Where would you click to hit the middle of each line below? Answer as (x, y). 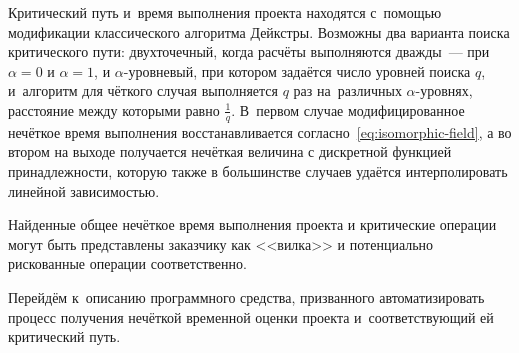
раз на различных (347, 90)
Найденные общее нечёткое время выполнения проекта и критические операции (252, 224)
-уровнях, (444, 90)
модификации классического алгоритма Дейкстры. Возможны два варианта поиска (259, 31)
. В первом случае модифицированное (348, 109)
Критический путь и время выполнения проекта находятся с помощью (225, 12)
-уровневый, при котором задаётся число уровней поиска (297, 70)
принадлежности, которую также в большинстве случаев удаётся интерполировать (258, 170)
